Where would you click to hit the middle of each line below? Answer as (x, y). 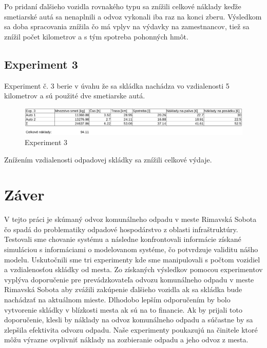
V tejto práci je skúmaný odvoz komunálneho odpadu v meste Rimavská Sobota (130, 219)
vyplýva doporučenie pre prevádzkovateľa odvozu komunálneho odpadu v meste (129, 279)
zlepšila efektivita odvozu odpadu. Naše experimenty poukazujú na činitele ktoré (131, 329)
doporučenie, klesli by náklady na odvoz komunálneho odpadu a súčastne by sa (129, 320)
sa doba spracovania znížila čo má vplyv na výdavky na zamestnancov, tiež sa (127, 26)
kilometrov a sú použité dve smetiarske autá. (75, 96)
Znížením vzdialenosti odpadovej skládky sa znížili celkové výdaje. (108, 159)
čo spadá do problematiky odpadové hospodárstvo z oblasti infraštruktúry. (121, 229)
